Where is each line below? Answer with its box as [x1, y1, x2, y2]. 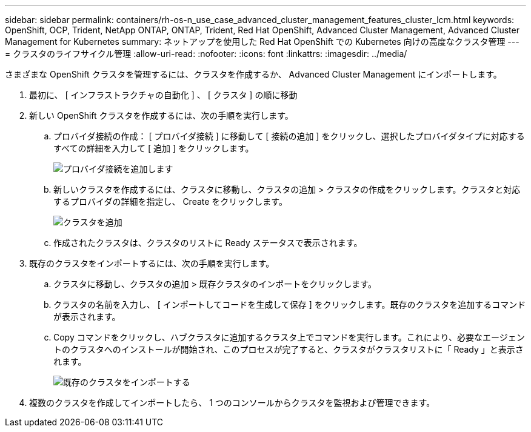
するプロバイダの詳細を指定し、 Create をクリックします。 [53, 196, 287, 207]
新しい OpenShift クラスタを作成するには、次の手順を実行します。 [29, 110, 293, 121]
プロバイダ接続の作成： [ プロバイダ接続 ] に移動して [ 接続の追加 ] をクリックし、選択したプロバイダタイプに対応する [53, 131, 525, 141]
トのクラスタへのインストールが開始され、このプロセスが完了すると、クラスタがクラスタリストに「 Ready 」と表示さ [53, 344, 524, 354]
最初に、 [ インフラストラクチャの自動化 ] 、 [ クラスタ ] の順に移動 [29, 90, 298, 100]
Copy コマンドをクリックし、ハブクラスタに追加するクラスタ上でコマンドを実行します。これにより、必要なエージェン [53, 332, 525, 342]
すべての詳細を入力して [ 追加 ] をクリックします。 [53, 143, 254, 153]
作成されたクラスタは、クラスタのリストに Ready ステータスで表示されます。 [53, 238, 362, 248]
